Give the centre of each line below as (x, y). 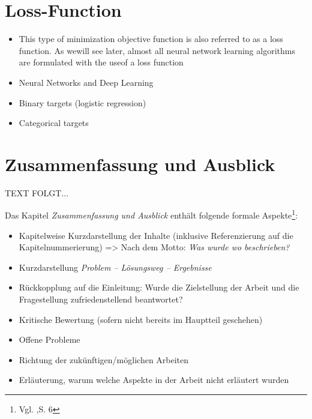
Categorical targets (54, 123)
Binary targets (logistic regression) (82, 102)
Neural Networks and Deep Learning (86, 82)
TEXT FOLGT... (37, 192)
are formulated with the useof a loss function (101, 62)
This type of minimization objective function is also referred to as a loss (151, 39)
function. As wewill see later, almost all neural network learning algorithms (157, 50)
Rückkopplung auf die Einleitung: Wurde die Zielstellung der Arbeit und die (159, 287)
